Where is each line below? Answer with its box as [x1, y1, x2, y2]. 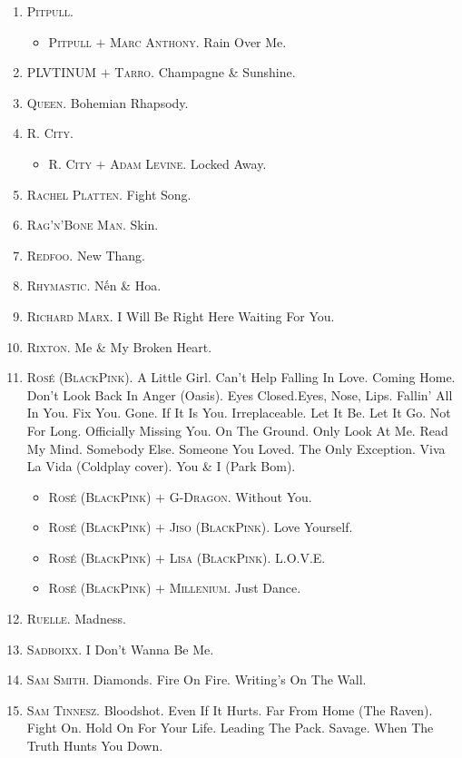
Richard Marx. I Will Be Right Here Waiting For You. [26, 306, 335, 325]
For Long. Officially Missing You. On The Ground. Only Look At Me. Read [26, 420, 448, 439]
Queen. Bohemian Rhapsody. [26, 93, 189, 112]
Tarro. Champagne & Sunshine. [114, 63, 296, 82]
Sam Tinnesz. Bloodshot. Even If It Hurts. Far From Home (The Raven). [26, 700, 433, 719]
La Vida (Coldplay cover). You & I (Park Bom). [26, 457, 296, 476]
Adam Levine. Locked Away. [110, 153, 267, 172]
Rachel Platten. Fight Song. [26, 184, 192, 203]
